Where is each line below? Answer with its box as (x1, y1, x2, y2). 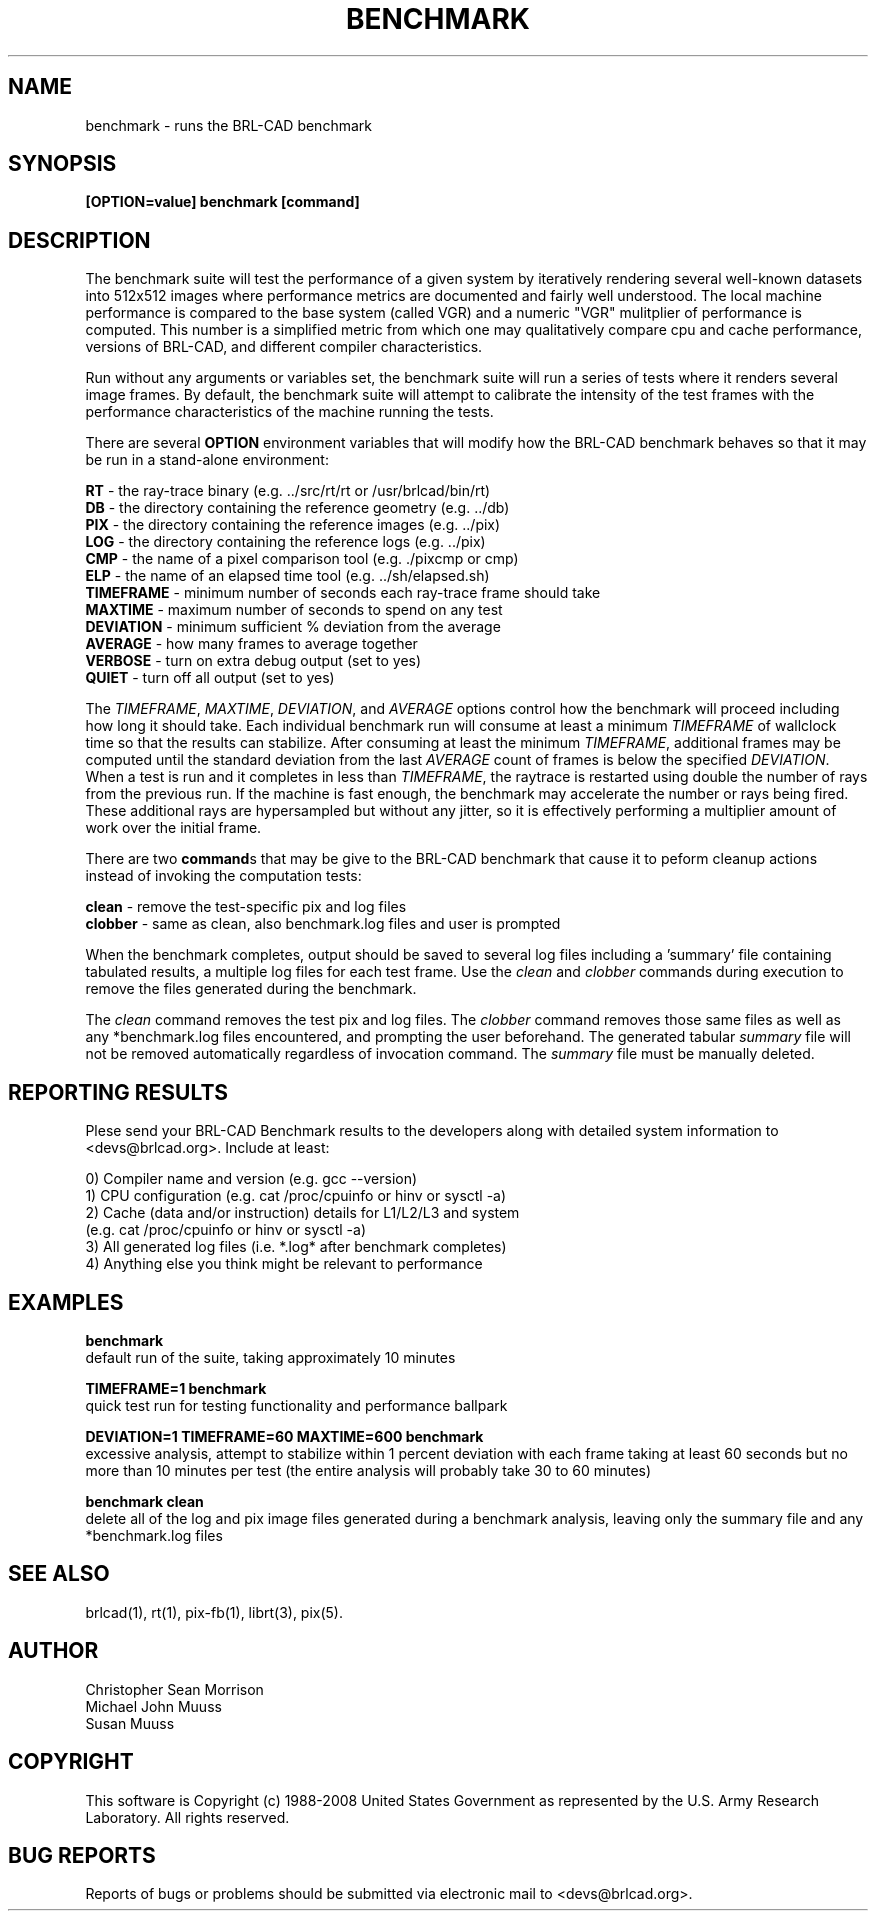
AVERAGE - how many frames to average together (85, 635, 418, 653)
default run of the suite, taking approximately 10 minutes (85, 1348, 456, 1366)
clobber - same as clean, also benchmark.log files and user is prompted (85, 915, 561, 933)
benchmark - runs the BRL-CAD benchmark (85, 116, 372, 134)
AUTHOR (8, 1638, 99, 1664)
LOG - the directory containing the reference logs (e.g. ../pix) (85, 533, 486, 551)
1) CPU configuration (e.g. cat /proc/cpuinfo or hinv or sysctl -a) (85, 1187, 507, 1205)
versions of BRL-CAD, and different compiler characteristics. (85, 338, 483, 356)
